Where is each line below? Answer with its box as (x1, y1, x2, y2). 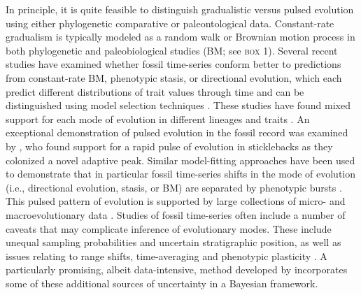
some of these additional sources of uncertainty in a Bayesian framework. (6, 275, 318, 290)
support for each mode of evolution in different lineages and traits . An (6, 111, 310, 126)
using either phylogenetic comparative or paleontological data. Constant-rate (6, 15, 334, 30)
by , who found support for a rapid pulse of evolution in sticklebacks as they (6, 138, 333, 153)
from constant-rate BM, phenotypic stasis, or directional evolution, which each (6, 70, 342, 85)
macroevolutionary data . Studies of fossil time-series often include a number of (6, 207, 346, 222)
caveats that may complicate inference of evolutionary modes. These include (6, 221, 332, 236)
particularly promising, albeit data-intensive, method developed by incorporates (6, 262, 348, 277)
